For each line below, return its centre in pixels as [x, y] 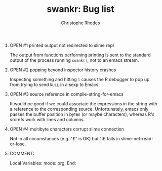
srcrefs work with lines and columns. [47, 119]
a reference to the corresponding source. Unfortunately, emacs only [79, 109]
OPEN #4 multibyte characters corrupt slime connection [67, 129]
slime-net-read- [137, 138]
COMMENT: [22, 153]
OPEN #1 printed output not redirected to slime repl [62, 45]
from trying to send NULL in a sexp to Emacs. [55, 85]
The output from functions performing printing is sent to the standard [80, 55]
